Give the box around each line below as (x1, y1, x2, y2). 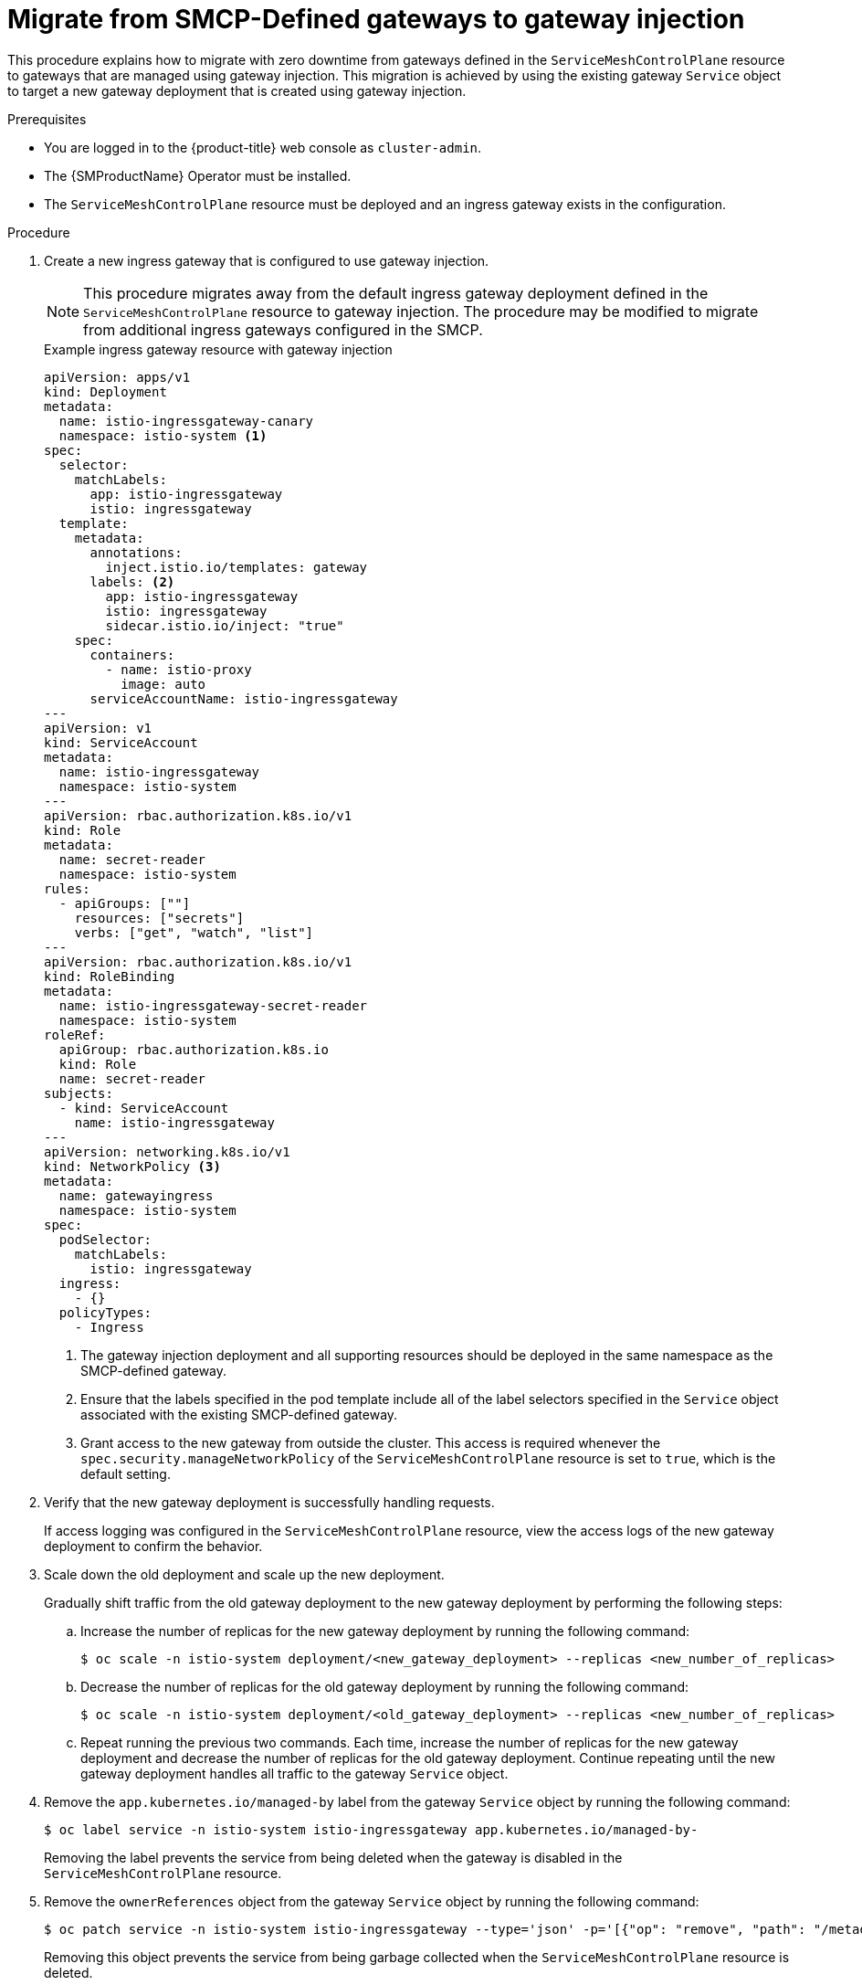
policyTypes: (58, 1304, 152, 1320)
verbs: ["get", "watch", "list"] (74, 924, 314, 940)
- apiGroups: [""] (58, 895, 191, 911)
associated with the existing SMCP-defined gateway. (80, 1406, 398, 1422)
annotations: (89, 544, 183, 560)
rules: (44, 881, 90, 896)
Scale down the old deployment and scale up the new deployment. (44, 1566, 445, 1582)
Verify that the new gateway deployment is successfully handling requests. (44, 1494, 495, 1510)
